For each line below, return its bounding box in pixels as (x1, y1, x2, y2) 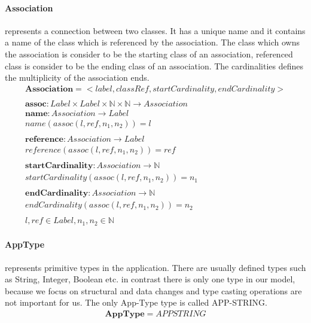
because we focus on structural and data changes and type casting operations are (5, 284, 302, 297)
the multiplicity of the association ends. (5, 71, 150, 84)
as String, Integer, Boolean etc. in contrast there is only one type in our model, (5, 273, 295, 285)
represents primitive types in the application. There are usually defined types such (5, 261, 306, 273)
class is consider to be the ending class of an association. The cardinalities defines (5, 59, 303, 72)
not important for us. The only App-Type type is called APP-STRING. (5, 296, 267, 309)
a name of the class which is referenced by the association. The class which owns (5, 36, 300, 48)
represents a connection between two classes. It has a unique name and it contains (5, 24, 306, 36)
